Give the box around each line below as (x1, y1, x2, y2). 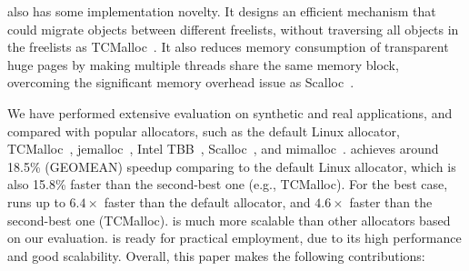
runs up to (7, 192, 65, 211)
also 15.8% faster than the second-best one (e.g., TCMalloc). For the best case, (7, 175, 448, 194)
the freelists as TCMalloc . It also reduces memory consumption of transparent (7, 37, 449, 56)
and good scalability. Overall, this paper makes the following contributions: (7, 246, 425, 265)
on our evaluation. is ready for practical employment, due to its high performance (7, 228, 462, 247)
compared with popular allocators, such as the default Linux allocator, (7, 121, 400, 140)
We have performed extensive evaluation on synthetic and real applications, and (7, 103, 453, 122)
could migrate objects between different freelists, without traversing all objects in (7, 19, 459, 38)
